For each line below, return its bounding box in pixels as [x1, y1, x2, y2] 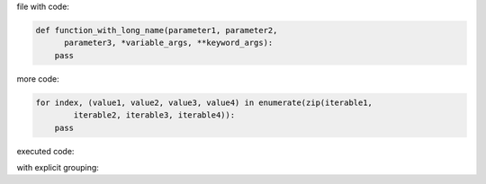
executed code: [16, 145, 75, 156]
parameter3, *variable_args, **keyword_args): [64, 38, 274, 48]
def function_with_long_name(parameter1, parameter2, [35, 25, 278, 35]
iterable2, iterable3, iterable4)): [73, 110, 236, 120]
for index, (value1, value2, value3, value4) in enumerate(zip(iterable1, [35, 97, 373, 108]
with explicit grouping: [16, 162, 99, 172]
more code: [16, 73, 59, 84]
